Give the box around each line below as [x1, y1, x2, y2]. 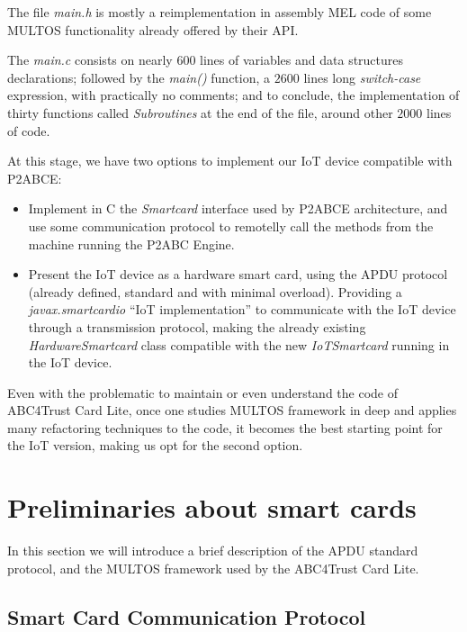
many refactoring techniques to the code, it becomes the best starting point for [7, 418, 443, 437]
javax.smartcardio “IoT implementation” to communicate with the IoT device [28, 300, 456, 319]
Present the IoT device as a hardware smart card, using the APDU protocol [28, 265, 448, 284]
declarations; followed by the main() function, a [7, 68, 271, 86]
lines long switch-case [303, 68, 421, 86]
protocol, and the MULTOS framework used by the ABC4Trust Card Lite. [7, 558, 419, 577]
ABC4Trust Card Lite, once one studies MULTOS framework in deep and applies [7, 401, 457, 420]
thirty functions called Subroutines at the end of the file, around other [7, 103, 393, 122]
